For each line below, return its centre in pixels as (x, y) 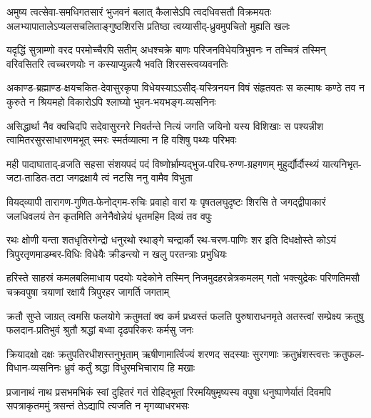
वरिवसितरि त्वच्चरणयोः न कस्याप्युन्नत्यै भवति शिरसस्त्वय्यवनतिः (117, 63)
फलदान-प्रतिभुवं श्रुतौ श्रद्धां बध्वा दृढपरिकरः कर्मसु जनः (100, 330)
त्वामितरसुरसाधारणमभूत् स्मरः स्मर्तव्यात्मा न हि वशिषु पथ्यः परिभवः (122, 140)
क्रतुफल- (349, 353)
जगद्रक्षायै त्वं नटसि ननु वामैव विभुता (129, 178)
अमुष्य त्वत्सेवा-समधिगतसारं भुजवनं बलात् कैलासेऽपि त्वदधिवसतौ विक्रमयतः (139, 11)
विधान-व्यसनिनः (34, 368)
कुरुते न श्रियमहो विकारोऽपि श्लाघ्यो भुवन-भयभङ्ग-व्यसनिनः (111, 101)
